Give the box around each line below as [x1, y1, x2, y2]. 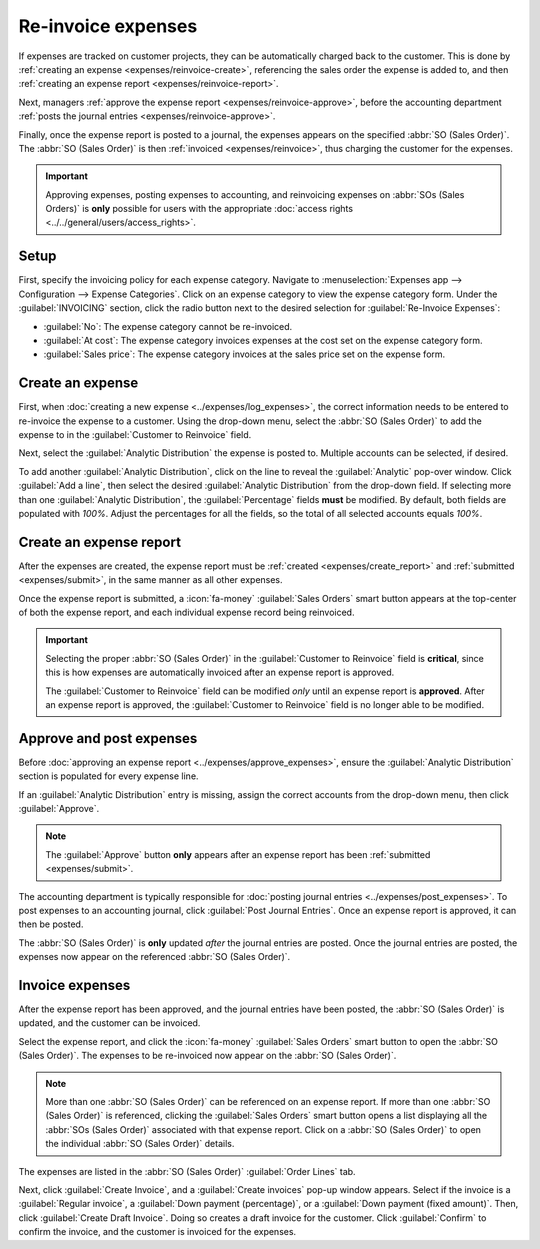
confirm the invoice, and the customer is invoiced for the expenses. [18, 1226, 297, 1238]
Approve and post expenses [18, 730, 198, 747]
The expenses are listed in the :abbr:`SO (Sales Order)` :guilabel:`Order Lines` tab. [18, 1165, 356, 1177]
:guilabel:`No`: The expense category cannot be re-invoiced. [43, 320, 293, 332]
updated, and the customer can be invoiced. [18, 1017, 201, 1029]
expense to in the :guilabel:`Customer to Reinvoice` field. [18, 429, 252, 440]
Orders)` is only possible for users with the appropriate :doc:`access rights [45, 203, 354, 215]
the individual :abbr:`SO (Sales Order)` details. [45, 1138, 235, 1150]
